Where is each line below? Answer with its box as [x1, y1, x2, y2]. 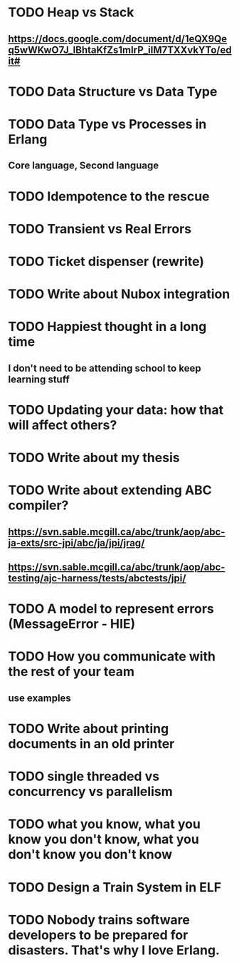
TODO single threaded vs [8, 768, 159, 785]
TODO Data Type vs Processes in [8, 116, 207, 132]
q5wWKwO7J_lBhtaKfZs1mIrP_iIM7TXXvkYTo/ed [8, 44, 232, 56]
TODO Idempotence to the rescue [8, 188, 210, 204]
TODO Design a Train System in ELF [8, 879, 222, 895]
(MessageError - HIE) [8, 616, 136, 632]
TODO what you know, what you [8, 816, 201, 832]
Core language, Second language [8, 160, 159, 172]
